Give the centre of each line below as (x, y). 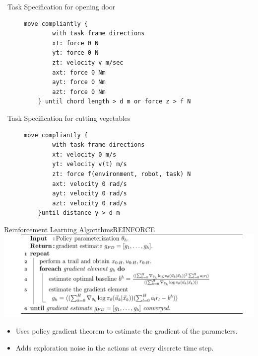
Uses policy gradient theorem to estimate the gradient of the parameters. (127, 331)
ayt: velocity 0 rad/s (90, 194)
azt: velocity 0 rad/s (90, 203)
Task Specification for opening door (62, 6)
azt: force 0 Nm (79, 92)
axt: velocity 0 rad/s (90, 184)
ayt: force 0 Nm (79, 82)
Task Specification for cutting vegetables (69, 118)
